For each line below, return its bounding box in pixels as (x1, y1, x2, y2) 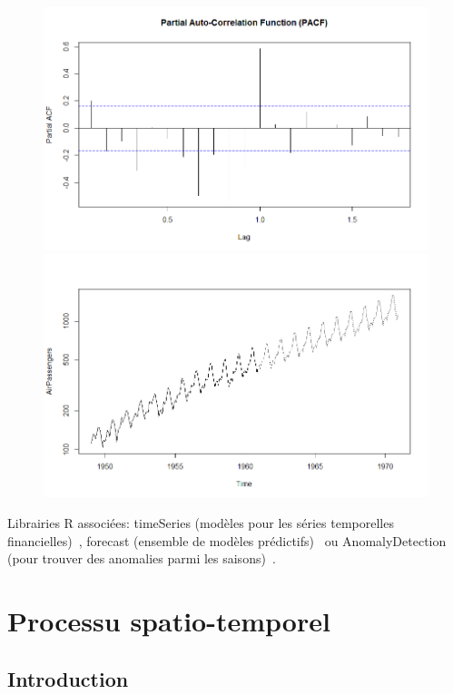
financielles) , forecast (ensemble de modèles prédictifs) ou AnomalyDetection (7, 531, 447, 550)
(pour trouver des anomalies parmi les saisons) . (7, 549, 276, 568)
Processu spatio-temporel (7, 601, 330, 639)
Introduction (7, 664, 129, 692)
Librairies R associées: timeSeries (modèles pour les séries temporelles (7, 513, 394, 532)
